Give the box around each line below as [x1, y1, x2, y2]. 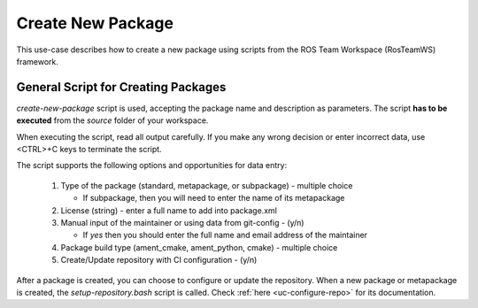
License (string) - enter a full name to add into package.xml [60, 204, 278, 216]
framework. [16, 56, 59, 66]
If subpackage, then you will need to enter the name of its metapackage [82, 193, 345, 204]
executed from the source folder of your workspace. [16, 115, 209, 126]
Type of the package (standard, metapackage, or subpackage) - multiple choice [60, 180, 353, 190]
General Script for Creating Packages [16, 80, 227, 95]
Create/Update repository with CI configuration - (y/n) [60, 255, 258, 266]
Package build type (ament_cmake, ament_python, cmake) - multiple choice [60, 242, 338, 252]
